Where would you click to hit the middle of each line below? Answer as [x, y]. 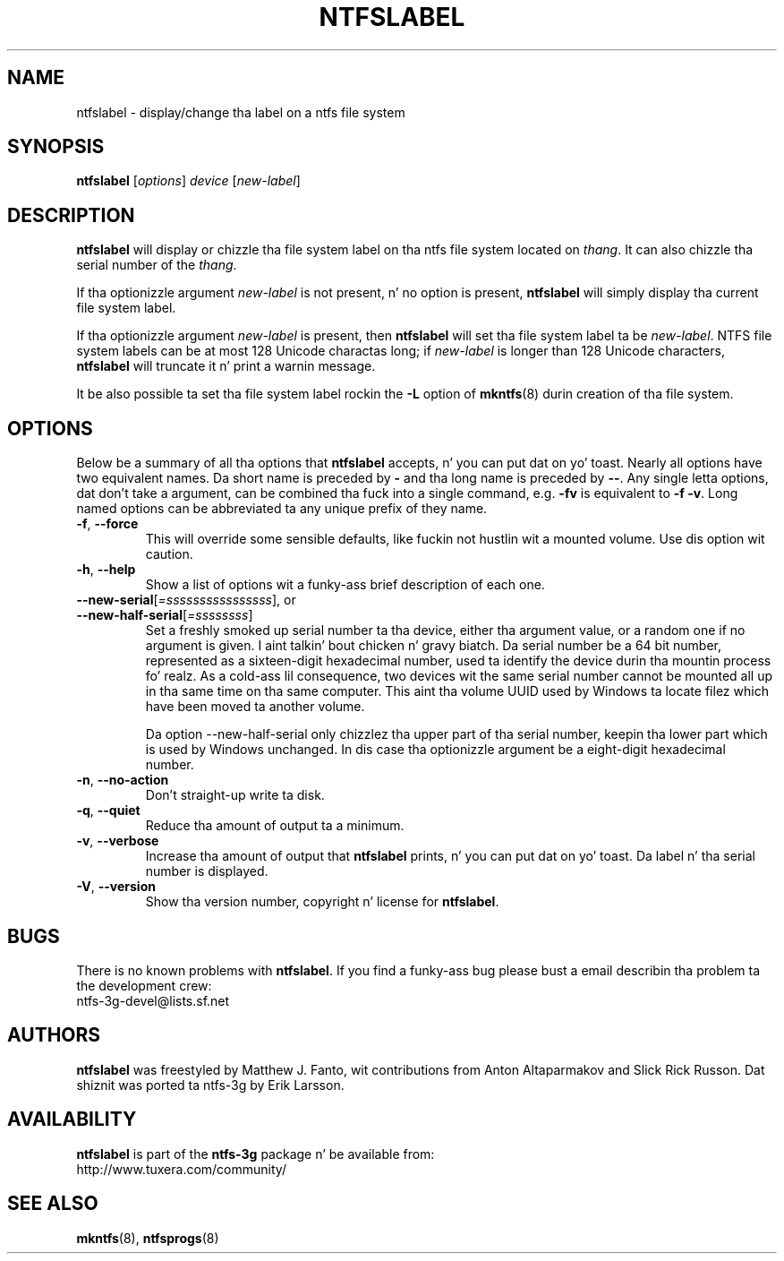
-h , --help [106, 570]
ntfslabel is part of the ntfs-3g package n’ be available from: [256, 1154]
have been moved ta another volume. [255, 707]
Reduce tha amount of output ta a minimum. [275, 826]
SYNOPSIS [56, 147]
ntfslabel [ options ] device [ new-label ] [188, 181]
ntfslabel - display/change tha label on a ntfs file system [241, 112]
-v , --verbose [118, 841]
